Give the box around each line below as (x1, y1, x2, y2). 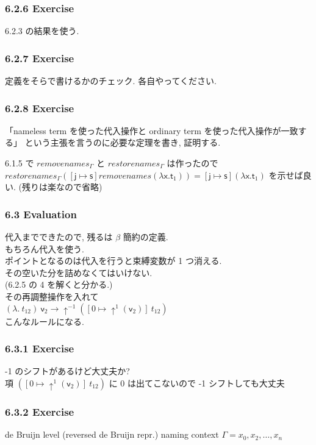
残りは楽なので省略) (21, 180, 102, 193)
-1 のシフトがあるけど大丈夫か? (5, 365, 130, 377)
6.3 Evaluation (5, 206, 77, 221)
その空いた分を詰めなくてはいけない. (5, 266, 153, 279)
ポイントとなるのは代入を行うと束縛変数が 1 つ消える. (5, 254, 222, 267)
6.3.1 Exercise (5, 341, 74, 356)
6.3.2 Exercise (5, 404, 74, 419)
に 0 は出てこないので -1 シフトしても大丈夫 (109, 377, 285, 389)
